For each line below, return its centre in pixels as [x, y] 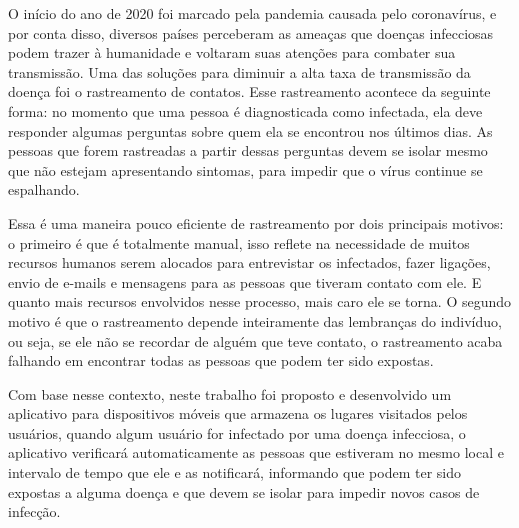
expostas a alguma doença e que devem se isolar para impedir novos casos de [244, 491]
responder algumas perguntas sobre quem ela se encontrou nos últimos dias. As [250, 130]
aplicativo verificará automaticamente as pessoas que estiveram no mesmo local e [256, 452]
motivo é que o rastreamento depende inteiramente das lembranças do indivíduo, [255, 320]
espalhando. [44, 189]
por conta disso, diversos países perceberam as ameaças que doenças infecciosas [251, 32]
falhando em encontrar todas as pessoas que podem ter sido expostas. [221, 360]
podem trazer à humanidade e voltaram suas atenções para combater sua [232, 52]
